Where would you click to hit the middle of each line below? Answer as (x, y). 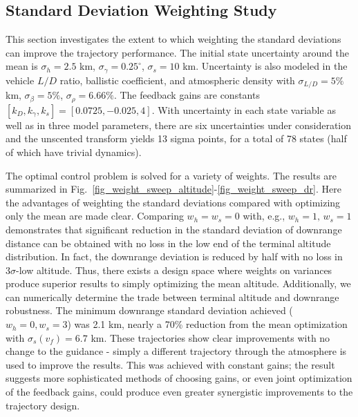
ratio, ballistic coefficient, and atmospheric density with (177, 80)
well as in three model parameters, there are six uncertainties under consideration (179, 125)
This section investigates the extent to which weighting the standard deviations (173, 39)
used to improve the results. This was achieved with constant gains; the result (170, 364)
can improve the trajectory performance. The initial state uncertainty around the (177, 52)
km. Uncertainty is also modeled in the (265, 66)
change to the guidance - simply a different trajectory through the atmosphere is (176, 351)
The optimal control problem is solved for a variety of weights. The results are (171, 175)
